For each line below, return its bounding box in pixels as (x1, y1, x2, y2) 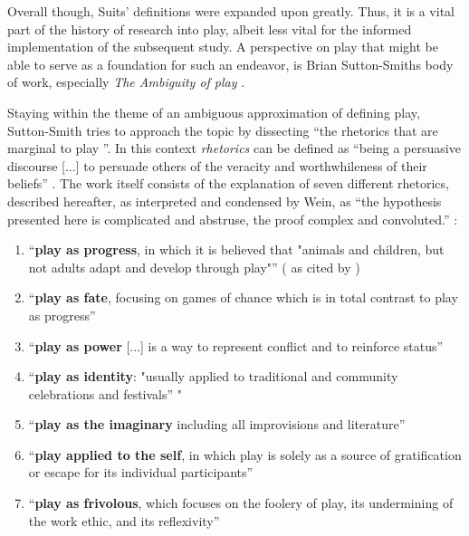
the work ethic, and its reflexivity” (28, 511, 220, 530)
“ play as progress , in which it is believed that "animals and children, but (28, 240, 445, 259)
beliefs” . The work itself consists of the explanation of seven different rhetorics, (7, 174, 449, 193)
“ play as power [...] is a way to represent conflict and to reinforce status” (28, 336, 444, 355)
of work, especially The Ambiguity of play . (7, 72, 245, 91)
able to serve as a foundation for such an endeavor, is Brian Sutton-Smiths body (7, 54, 454, 73)
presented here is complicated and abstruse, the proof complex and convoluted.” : (7, 209, 458, 228)
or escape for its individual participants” (28, 463, 254, 482)
